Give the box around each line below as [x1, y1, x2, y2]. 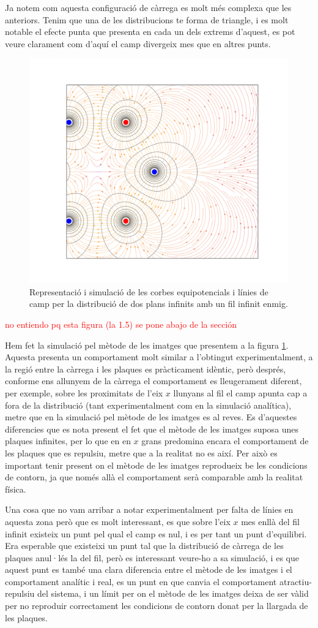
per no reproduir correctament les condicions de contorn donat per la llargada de [5, 599, 308, 612]
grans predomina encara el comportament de [141, 434, 309, 447]
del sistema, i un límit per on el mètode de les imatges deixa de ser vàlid [37, 587, 309, 600]
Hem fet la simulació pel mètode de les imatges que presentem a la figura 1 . [5, 338, 289, 351]
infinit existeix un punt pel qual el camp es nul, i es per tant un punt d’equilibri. [5, 527, 307, 540]
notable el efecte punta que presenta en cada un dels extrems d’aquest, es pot [5, 25, 295, 38]
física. [5, 482, 26, 495]
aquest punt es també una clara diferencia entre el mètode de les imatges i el [5, 563, 292, 576]
